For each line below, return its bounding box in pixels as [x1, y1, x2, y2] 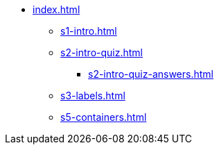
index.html [33, 3, 80, 15]
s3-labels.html [60, 90, 125, 101]
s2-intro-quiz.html [60, 47, 143, 58]
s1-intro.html [60, 25, 117, 37]
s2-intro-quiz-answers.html [88, 68, 213, 80]
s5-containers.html [60, 111, 147, 123]
